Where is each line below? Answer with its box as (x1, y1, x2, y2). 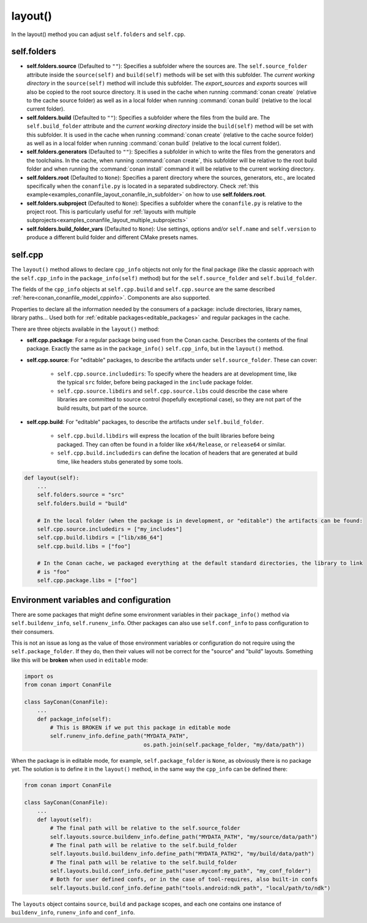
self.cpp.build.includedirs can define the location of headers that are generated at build (57, 450, 298, 457)
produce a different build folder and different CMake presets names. (26, 234, 199, 241)
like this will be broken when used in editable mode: (11, 656, 148, 664)
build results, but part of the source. (57, 404, 148, 412)
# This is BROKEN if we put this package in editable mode (50, 724, 231, 731)
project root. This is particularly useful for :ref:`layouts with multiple (26, 208, 196, 215)
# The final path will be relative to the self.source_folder (50, 825, 241, 832)
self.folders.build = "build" (37, 500, 128, 507)
